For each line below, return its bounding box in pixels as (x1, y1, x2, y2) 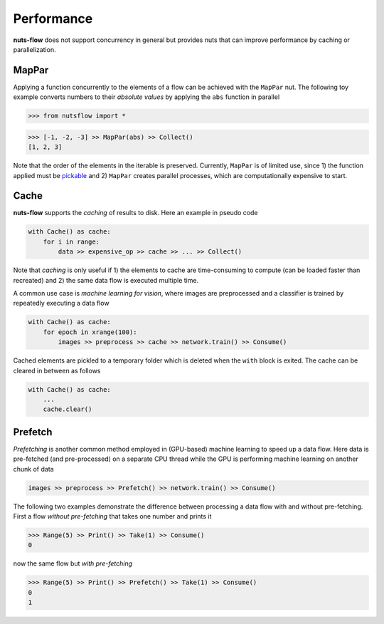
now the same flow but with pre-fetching (13, 559, 133, 568)
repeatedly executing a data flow (13, 299, 110, 308)
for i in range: (43, 237, 100, 246)
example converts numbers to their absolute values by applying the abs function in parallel (13, 93, 280, 101)
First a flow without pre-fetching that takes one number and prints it (13, 511, 212, 520)
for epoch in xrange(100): (43, 328, 138, 336)
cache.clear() (43, 405, 92, 413)
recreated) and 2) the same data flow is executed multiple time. (13, 276, 199, 284)
